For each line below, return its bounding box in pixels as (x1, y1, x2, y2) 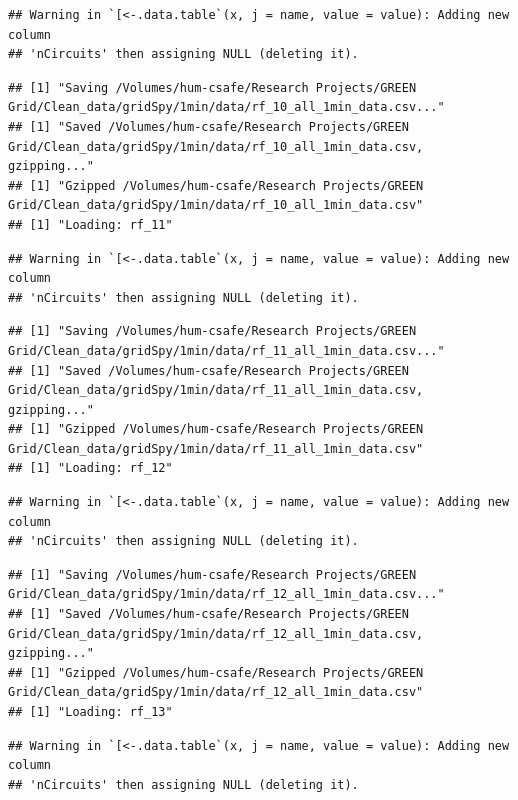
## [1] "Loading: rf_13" (8, 705, 173, 719)
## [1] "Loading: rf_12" (8, 461, 173, 476)
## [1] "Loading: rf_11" (8, 217, 173, 232)
